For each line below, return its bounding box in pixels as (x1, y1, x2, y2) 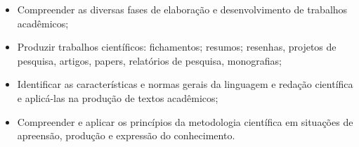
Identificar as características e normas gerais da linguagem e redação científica (17, 77, 353, 91)
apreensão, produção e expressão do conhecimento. (17, 128, 235, 143)
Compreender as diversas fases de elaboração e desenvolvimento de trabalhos (17, 2, 348, 16)
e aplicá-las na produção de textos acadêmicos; (17, 90, 218, 105)
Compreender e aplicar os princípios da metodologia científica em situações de (17, 114, 353, 129)
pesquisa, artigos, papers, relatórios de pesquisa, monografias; (17, 53, 282, 68)
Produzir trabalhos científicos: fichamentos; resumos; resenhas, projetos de (17, 39, 337, 54)
